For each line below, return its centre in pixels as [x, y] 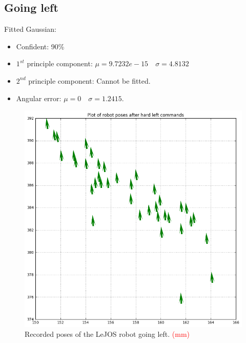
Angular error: [39, 98]
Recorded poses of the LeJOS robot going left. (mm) [107, 334]
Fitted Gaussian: [30, 29]
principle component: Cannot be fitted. [89, 80]
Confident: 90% [40, 46]
